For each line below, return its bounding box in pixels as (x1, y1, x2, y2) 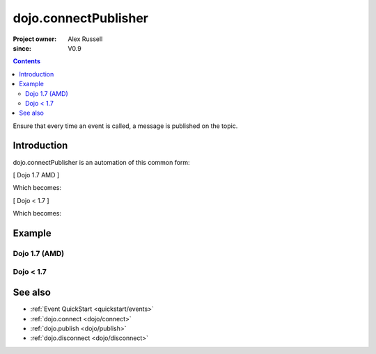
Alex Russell (68, 35, 103, 43)
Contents (13, 57, 41, 65)
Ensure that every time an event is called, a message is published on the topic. (13, 122, 238, 130)
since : (13, 44, 31, 52)
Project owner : (13, 35, 57, 43)
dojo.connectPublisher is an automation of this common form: (13, 158, 191, 166)
